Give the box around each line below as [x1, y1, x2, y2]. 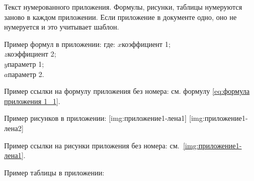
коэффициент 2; [7, 48, 56, 59]
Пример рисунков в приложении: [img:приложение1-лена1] [4, 113, 187, 123]
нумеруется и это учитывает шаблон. [4, 21, 119, 32]
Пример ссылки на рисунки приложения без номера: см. [4, 140, 180, 150]
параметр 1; [7, 58, 44, 69]
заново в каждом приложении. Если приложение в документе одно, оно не [4, 11, 237, 22]
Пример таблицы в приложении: [4, 167, 104, 177]
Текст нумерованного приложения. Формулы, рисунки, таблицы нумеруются [4, 2, 242, 12]
